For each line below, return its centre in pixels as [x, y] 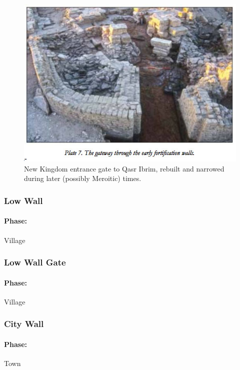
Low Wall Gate [35, 262]
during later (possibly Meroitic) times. [83, 178]
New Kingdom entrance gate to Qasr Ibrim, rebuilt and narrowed [124, 168]
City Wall [24, 324]
